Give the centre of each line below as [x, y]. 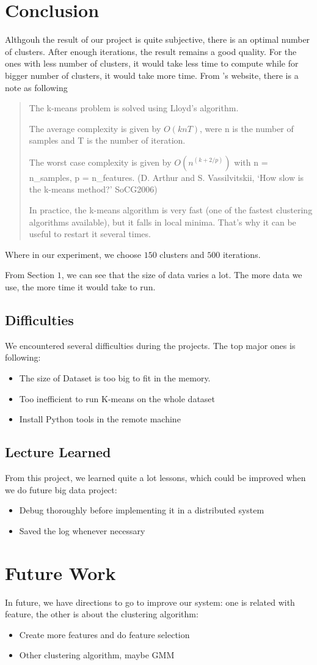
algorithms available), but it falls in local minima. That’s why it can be [162, 222]
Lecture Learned [58, 452]
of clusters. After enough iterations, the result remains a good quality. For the [151, 51]
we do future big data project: [61, 489]
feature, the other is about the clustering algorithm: [102, 614]
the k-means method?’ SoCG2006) [93, 189]
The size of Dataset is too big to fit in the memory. [115, 378]
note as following [36, 87]
